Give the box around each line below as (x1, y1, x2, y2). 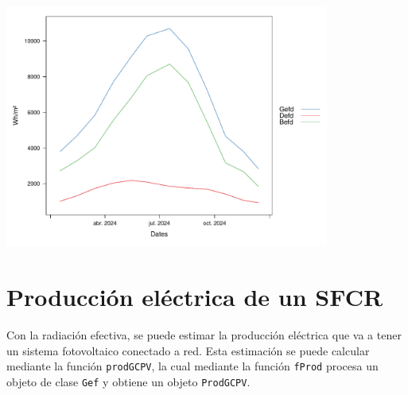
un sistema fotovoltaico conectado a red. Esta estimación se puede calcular (6, 342, 370, 358)
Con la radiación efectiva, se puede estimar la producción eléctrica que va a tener (6, 327, 402, 343)
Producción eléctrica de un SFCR (6, 281, 383, 313)
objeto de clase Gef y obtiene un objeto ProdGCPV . (6, 373, 251, 389)
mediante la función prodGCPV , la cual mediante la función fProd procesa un (6, 358, 379, 374)
